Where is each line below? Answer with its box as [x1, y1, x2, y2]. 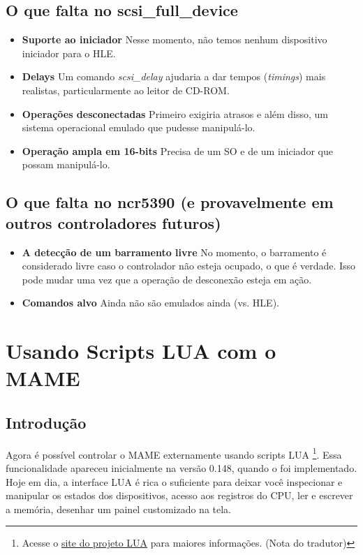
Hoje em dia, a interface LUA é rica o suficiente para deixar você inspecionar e [6, 474, 343, 489]
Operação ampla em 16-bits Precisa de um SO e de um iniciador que [22, 143, 333, 158]
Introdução [6, 411, 87, 433]
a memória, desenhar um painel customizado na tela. [6, 501, 231, 516]
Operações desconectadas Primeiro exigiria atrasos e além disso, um [22, 106, 329, 121]
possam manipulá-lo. [22, 157, 110, 172]
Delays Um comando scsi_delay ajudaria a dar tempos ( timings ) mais [22, 69, 326, 84]
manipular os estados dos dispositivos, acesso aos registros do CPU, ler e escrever [6, 488, 353, 503]
